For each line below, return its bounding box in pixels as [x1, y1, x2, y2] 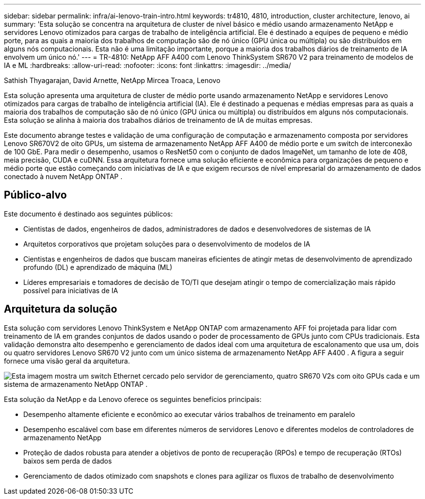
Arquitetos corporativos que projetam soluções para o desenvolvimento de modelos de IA [23, 239, 311, 248]
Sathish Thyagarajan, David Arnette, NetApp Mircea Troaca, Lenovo [4, 76, 221, 84]
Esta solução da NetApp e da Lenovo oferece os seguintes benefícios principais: [4, 395, 262, 403]
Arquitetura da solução [4, 303, 117, 316]
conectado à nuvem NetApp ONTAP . [4, 172, 123, 181]
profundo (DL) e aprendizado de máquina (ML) [23, 263, 173, 271]
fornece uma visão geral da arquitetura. [4, 356, 130, 365]
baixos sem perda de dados [23, 456, 112, 465]
